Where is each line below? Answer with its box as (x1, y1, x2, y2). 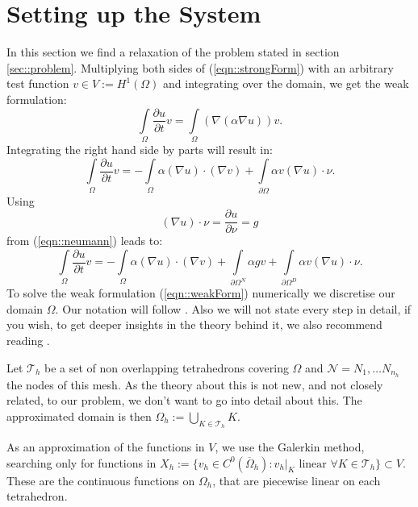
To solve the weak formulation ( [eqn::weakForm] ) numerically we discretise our (6, 285, 395, 301)
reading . (6, 332, 50, 349)
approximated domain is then (6, 407, 152, 424)
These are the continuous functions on (6, 472, 195, 488)
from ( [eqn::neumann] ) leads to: (6, 232, 163, 249)
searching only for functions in (6, 454, 157, 471)
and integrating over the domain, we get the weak (163, 75, 409, 92)
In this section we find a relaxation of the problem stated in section (6, 44, 340, 60)
